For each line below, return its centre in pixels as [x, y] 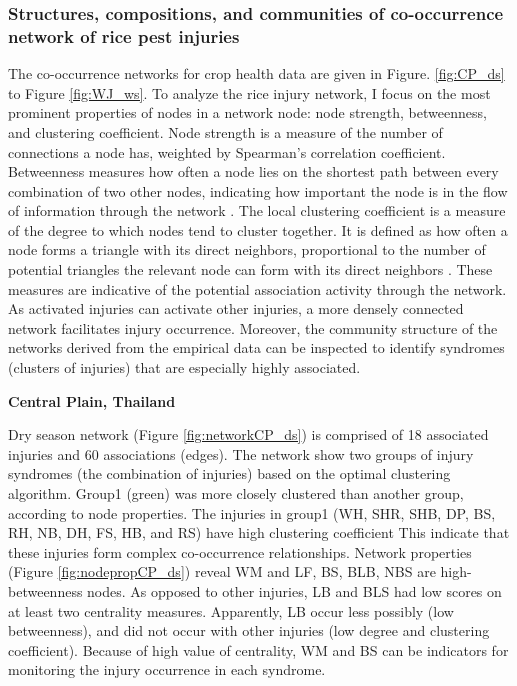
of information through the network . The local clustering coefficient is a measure [257, 210]
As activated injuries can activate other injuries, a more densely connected [236, 308]
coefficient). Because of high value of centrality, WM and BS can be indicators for [258, 649]
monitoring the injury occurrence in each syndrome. [167, 669]
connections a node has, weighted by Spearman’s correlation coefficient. [227, 151]
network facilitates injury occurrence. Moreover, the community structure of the [253, 327]
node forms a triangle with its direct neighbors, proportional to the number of [247, 249]
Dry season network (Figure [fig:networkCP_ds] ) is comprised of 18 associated [248, 434]
